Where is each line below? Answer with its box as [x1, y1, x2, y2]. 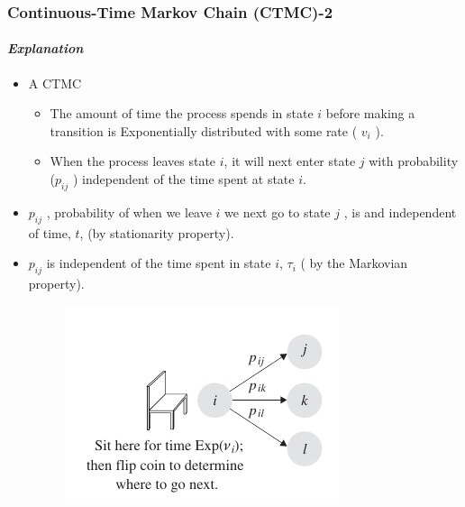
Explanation [7, 39, 84, 58]
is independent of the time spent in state [46, 253, 271, 272]
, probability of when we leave [46, 202, 212, 221]
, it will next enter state [223, 152, 356, 171]
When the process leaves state [50, 152, 216, 171]
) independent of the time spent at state [72, 170, 295, 189]
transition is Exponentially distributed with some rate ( [50, 121, 358, 140]
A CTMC [28, 73, 82, 92]
